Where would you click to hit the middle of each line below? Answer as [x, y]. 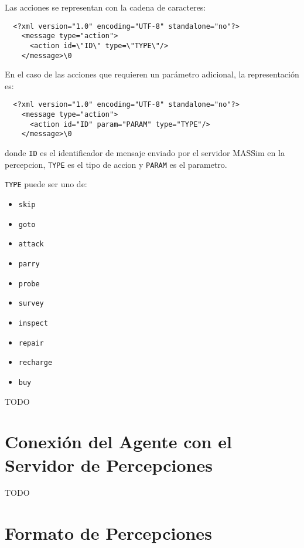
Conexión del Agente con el [118, 442]
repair [31, 343]
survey [31, 304]
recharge [35, 363]
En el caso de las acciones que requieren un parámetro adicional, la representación [152, 74]
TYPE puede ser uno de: [46, 184]
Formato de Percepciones [108, 533]
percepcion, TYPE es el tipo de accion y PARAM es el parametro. [116, 164]
